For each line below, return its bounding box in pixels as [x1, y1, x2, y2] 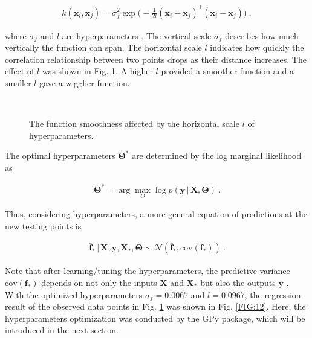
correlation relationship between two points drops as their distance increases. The [5, 53, 307, 65]
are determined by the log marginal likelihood [132, 149, 302, 162]
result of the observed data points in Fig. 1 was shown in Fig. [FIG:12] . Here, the [5, 300, 306, 313]
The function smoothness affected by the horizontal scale [29, 117, 239, 130]
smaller [5, 76, 31, 89]
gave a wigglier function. [39, 76, 130, 89]
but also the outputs [200, 276, 276, 289]
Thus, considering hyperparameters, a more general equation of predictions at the [5, 208, 307, 220]
